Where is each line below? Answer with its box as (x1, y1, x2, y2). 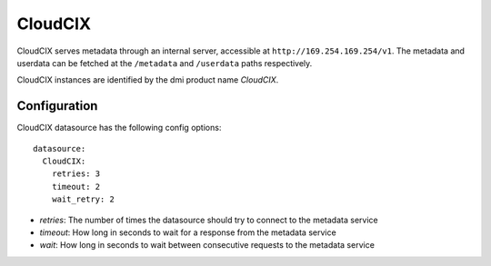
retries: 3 (51, 169, 101, 179)
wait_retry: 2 (51, 194, 115, 204)
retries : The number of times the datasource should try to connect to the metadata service (39, 214, 378, 225)
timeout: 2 (51, 182, 101, 192)
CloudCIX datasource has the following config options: (16, 123, 222, 133)
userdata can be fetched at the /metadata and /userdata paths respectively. (16, 57, 313, 68)
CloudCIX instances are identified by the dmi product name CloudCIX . (16, 74, 279, 85)
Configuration (16, 98, 98, 113)
